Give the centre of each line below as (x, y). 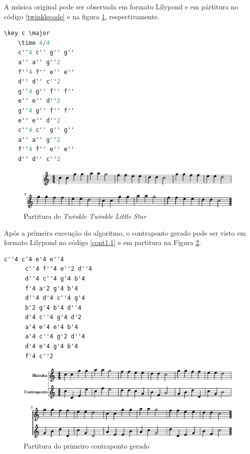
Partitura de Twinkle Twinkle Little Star (85, 216)
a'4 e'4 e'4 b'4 (51, 327)
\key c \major (27, 33)
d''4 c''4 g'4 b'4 (55, 278)
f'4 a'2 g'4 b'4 (51, 288)
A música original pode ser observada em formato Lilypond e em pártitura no (121, 6)
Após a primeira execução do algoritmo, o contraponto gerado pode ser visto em (125, 232)
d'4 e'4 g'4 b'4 (51, 347)
